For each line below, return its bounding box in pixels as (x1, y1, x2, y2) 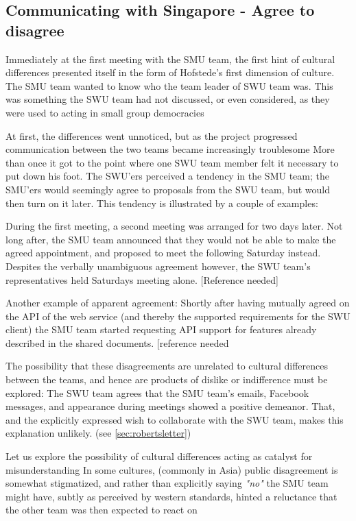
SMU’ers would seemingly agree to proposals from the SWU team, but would (5, 182, 330, 196)
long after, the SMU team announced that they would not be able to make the (5, 232, 336, 246)
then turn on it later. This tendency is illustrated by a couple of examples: (5, 195, 318, 210)
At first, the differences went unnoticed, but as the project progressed (5, 128, 298, 143)
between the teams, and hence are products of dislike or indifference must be (5, 372, 328, 387)
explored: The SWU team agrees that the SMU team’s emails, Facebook (5, 385, 309, 400)
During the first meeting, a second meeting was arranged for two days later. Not (5, 219, 343, 233)
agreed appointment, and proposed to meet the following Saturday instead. (5, 245, 321, 260)
